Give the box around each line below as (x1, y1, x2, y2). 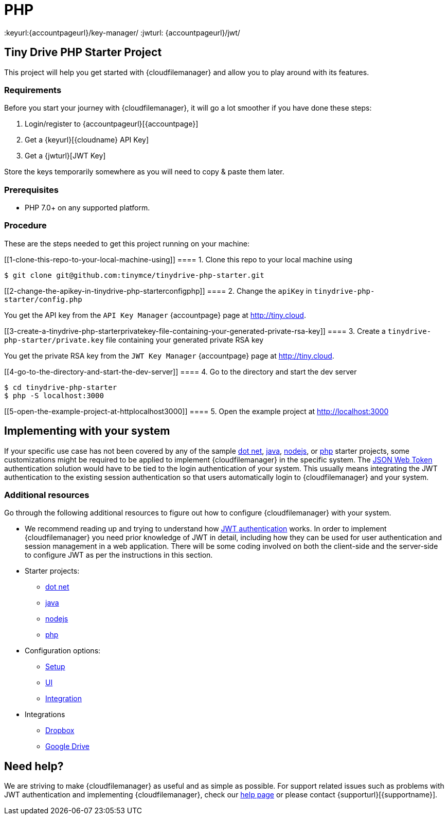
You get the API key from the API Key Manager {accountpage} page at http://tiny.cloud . (4, 310, 306, 319)
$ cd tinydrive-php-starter (4, 383, 117, 391)
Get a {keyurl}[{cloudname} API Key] (25, 135, 149, 145)
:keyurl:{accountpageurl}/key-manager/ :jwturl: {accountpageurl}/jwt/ (4, 28, 240, 37)
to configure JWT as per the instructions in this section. (25, 550, 213, 560)
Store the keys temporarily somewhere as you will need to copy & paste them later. (4, 167, 284, 176)
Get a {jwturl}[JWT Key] (25, 151, 106, 161)
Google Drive (45, 742, 89, 751)
